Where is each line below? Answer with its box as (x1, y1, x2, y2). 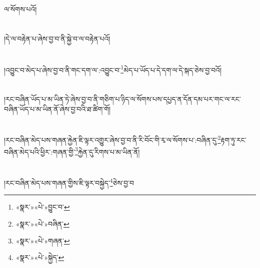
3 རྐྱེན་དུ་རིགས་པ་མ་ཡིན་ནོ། (74, 145, 140, 157)
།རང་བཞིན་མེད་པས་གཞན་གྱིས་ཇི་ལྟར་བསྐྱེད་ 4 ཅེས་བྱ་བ (4, 176, 134, 188)
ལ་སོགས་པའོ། (4, 4, 37, 14)
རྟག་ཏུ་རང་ (220, 135, 246, 145)
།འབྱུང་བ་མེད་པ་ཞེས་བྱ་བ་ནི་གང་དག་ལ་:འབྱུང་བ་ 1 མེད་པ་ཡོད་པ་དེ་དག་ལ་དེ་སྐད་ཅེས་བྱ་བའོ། (4, 63, 222, 75)
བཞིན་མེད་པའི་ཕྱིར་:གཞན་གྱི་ (4, 146, 75, 157)
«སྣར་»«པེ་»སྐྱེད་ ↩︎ (15, 252, 64, 263)
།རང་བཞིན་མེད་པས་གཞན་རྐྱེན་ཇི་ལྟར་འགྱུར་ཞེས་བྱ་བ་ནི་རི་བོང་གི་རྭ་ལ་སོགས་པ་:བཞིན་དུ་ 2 (4, 133, 221, 145)
